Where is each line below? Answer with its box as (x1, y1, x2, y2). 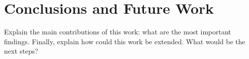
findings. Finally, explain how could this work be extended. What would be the (4, 36, 246, 46)
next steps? (4, 46, 38, 56)
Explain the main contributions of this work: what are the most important (4, 27, 232, 37)
